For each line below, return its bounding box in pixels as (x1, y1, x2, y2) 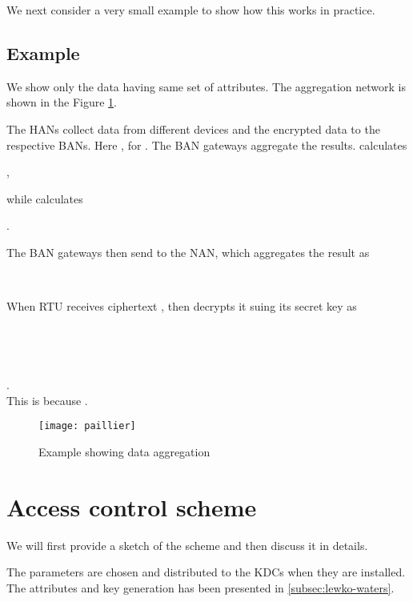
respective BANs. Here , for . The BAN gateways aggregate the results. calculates (6, 136, 407, 153)
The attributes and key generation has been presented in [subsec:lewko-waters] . (6, 579, 395, 596)
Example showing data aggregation (38, 443, 211, 460)
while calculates (6, 190, 83, 207)
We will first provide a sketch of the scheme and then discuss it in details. (6, 536, 368, 553)
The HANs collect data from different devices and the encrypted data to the (6, 120, 380, 137)
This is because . (6, 391, 88, 408)
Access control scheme (6, 490, 257, 523)
